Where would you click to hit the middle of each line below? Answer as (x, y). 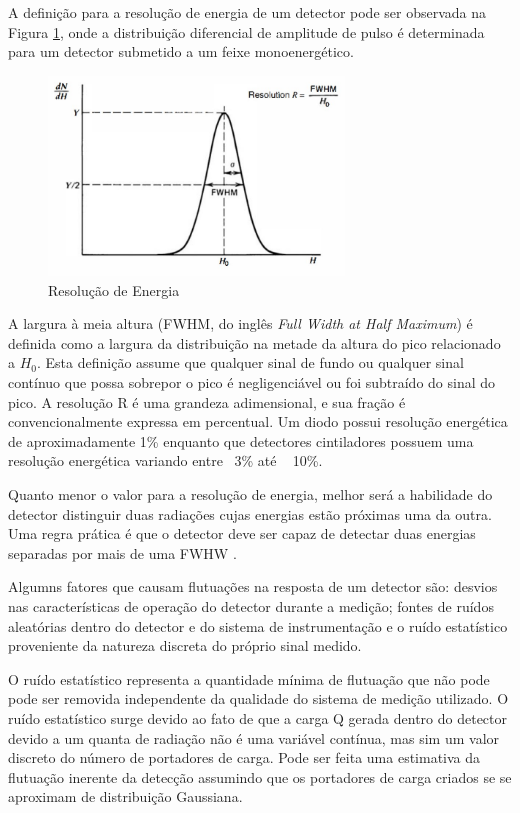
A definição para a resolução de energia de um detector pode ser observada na (247, 12)
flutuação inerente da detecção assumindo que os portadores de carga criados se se (260, 776)
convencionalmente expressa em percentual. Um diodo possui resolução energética (258, 421)
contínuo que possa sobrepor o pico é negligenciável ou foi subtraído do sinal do (252, 382)
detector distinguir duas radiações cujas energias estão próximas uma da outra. (250, 513)
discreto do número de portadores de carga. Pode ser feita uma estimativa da (244, 757)
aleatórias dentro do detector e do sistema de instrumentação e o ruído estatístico (258, 625)
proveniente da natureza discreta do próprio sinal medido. (185, 645)
